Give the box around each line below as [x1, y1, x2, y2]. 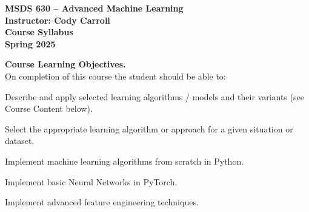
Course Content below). [5, 102, 93, 115]
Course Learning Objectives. [5, 58, 126, 70]
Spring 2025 [5, 37, 56, 50]
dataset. [5, 134, 35, 147]
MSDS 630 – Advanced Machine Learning [5, 2, 184, 14]
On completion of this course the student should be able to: [5, 69, 226, 82]
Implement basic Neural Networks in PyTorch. [5, 175, 178, 188]
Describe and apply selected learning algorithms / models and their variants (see [5, 90, 304, 103]
